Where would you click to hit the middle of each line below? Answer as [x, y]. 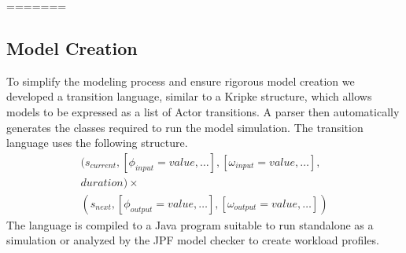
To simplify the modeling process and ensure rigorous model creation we [181, 81]
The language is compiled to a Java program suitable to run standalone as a [190, 224]
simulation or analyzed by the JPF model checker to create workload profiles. [193, 240]
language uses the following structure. [97, 143]
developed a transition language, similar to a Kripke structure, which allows [189, 96]
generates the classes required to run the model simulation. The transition [185, 127]
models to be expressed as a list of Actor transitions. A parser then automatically [203, 111]
